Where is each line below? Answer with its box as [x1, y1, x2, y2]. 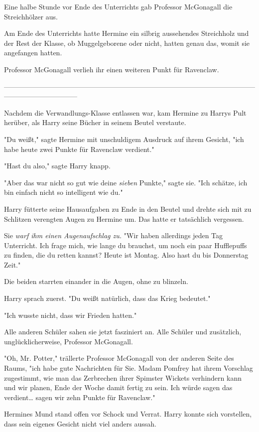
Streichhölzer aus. [4, 11, 58, 21]
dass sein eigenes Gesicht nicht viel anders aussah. [4, 419, 156, 429]
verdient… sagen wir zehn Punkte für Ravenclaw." [4, 392, 155, 402]
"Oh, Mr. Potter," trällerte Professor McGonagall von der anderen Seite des [4, 353, 234, 363]
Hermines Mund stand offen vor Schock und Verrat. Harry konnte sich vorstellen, [4, 409, 252, 419]
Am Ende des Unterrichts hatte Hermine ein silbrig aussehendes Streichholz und [4, 28, 249, 38]
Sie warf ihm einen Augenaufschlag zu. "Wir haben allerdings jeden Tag [4, 230, 223, 241]
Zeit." [4, 259, 21, 270]
